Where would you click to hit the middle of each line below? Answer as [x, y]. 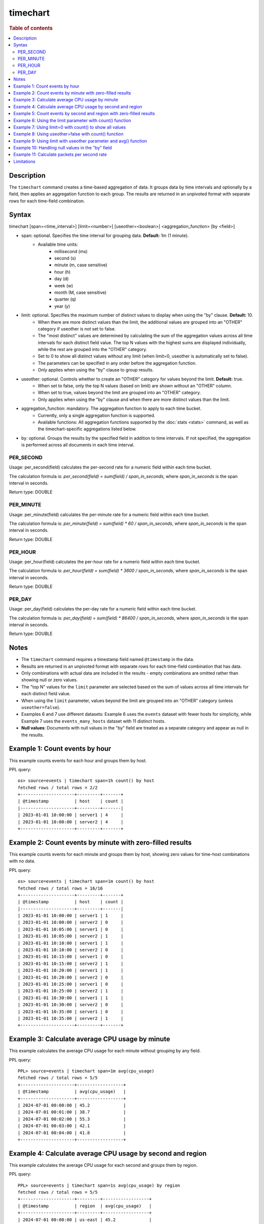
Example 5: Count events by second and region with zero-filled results [84, 114]
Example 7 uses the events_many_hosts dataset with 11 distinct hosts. [93, 721]
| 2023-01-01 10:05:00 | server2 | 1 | [71, 936]
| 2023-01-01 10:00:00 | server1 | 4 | [71, 815]
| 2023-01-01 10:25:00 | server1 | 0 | [71, 984]
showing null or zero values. [50, 680]
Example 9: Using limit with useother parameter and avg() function [80, 141]
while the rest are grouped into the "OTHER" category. [93, 350]
